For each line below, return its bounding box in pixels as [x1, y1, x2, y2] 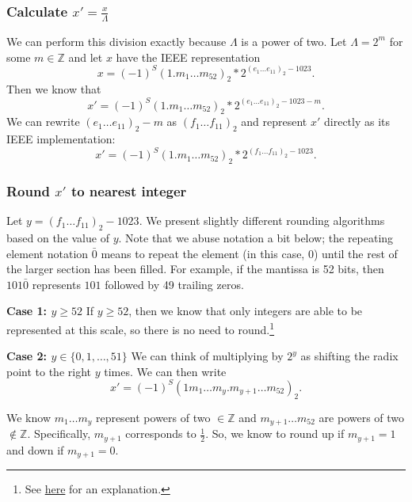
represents [32, 276, 81, 292]
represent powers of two [95, 409, 211, 425]
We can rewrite [6, 113, 80, 130]
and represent [241, 113, 307, 130]
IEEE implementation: [6, 131, 116, 147]
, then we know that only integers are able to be [128, 302, 363, 319]
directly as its [324, 113, 391, 130]
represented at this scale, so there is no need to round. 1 [6, 318, 275, 337]
